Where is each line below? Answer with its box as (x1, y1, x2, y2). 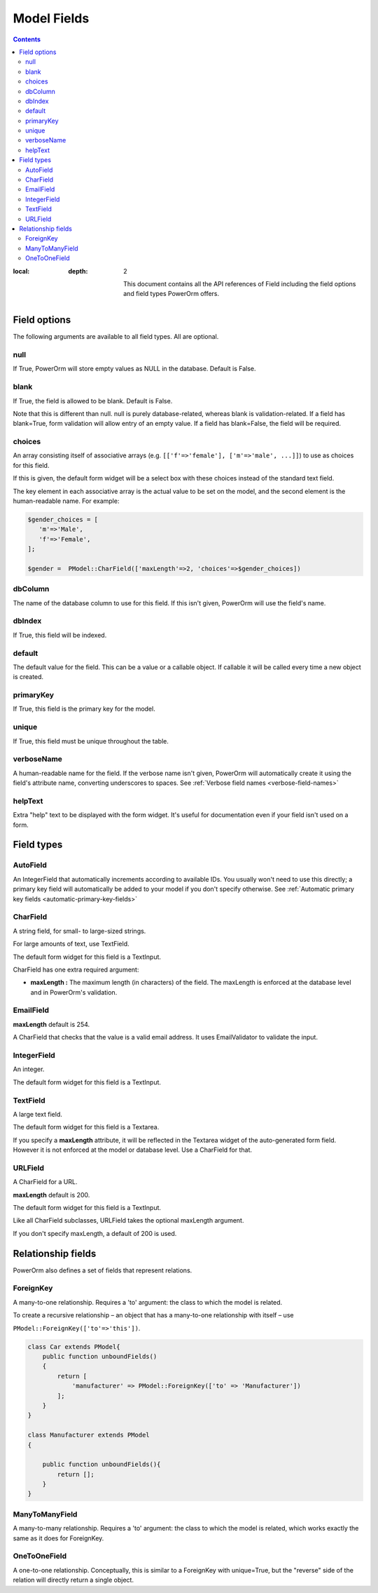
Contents (13, 35, 41, 43)
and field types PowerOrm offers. (123, 290, 220, 298)
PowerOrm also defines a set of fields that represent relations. (13, 1266, 192, 1275)
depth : (68, 267, 88, 275)
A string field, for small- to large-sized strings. (13, 927, 146, 935)
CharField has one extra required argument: (13, 965, 139, 974)
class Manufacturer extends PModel (27, 1431, 150, 1439)
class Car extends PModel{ (27, 1343, 120, 1350)
